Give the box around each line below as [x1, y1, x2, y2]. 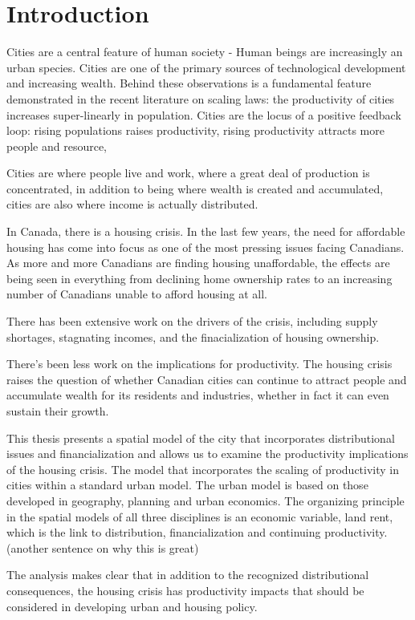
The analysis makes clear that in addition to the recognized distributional [6, 566, 369, 583]
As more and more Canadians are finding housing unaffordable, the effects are [6, 254, 390, 271]
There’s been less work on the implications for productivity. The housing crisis [6, 355, 393, 372]
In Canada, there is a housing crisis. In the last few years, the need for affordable [6, 223, 405, 240]
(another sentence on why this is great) [6, 539, 199, 556]
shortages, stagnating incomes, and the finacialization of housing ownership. [6, 328, 380, 345]
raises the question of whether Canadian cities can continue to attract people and [6, 371, 407, 387]
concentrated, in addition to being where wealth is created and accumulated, [6, 180, 384, 197]
